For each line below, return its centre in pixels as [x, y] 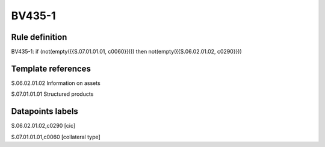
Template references [51, 68]
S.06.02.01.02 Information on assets [56, 83]
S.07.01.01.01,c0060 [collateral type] [56, 137]
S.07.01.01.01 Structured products [52, 94]
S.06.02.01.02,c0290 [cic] [43, 126]
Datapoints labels [45, 111]
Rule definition [39, 37]
